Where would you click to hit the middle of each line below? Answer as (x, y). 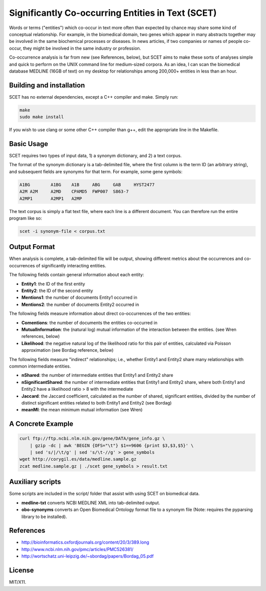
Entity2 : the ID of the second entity (57, 291)
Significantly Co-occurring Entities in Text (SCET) (113, 13)
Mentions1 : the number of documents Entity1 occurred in (79, 297)
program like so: (25, 218)
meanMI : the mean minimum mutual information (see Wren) (82, 410)
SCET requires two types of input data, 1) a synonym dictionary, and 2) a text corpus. (95, 156)
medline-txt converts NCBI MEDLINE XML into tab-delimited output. (91, 503)
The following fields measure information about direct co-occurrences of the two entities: (100, 314)
